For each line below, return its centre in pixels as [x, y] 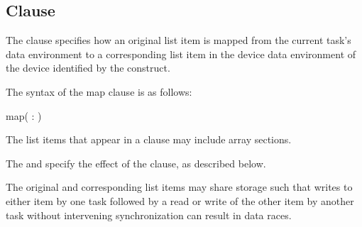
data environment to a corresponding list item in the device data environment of [181, 54]
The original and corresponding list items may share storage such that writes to [179, 187]
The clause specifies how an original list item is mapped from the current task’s [179, 40]
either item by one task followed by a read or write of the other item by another [180, 200]
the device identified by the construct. [88, 68]
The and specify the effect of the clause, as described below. [136, 163]
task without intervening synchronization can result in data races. [149, 215]
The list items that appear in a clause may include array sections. [149, 139]
